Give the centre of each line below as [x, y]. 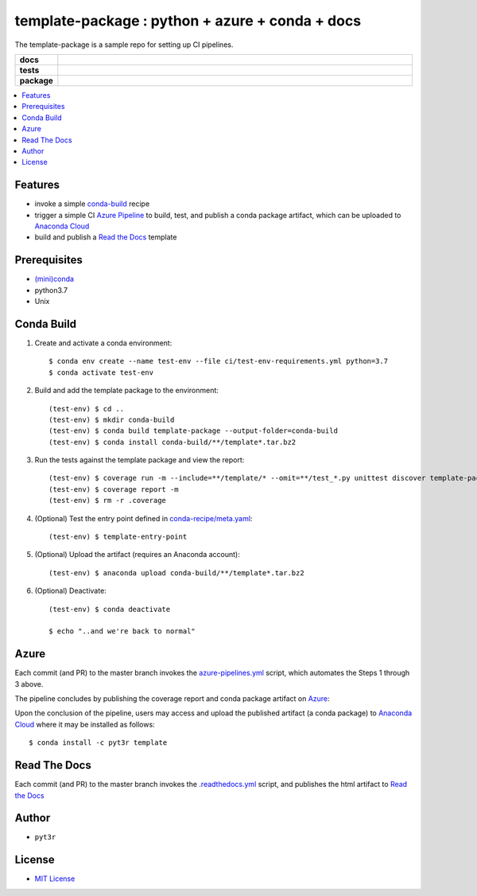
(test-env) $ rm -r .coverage [108, 501]
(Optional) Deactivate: [70, 591]
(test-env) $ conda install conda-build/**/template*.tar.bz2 [173, 442]
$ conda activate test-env [101, 372]
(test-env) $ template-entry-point [118, 537]
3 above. [29, 684]
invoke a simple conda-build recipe [92, 204]
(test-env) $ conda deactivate [110, 609]
